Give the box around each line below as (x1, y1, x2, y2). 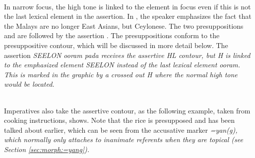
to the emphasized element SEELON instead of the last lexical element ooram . (4, 59, 241, 70)
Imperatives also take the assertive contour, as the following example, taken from (4, 105, 251, 115)
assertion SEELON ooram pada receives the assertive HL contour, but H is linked (4, 50, 251, 60)
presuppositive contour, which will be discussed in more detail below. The (4, 40, 228, 50)
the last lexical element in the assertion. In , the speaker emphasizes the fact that (4, 11, 252, 21)
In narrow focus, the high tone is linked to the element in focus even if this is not (4, 1, 251, 11)
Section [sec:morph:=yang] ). (4, 144, 89, 154)
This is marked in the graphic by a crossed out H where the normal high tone (4, 69, 238, 79)
